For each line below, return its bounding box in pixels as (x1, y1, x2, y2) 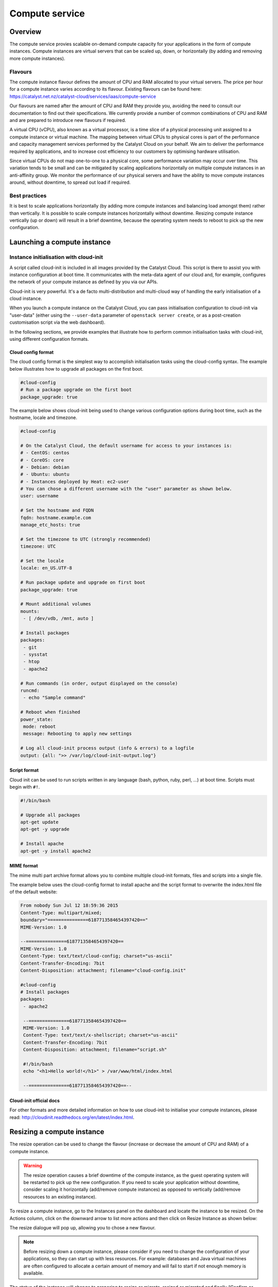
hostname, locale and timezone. (9, 414, 77, 421)
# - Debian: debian (20, 464, 69, 470)
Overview (9, 27, 42, 36)
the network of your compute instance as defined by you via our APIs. (9, 279, 158, 285)
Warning (23, 1162, 42, 1169)
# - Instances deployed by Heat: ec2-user (20, 479, 129, 484)
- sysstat (23, 652, 48, 657)
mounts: (20, 608, 40, 614)
